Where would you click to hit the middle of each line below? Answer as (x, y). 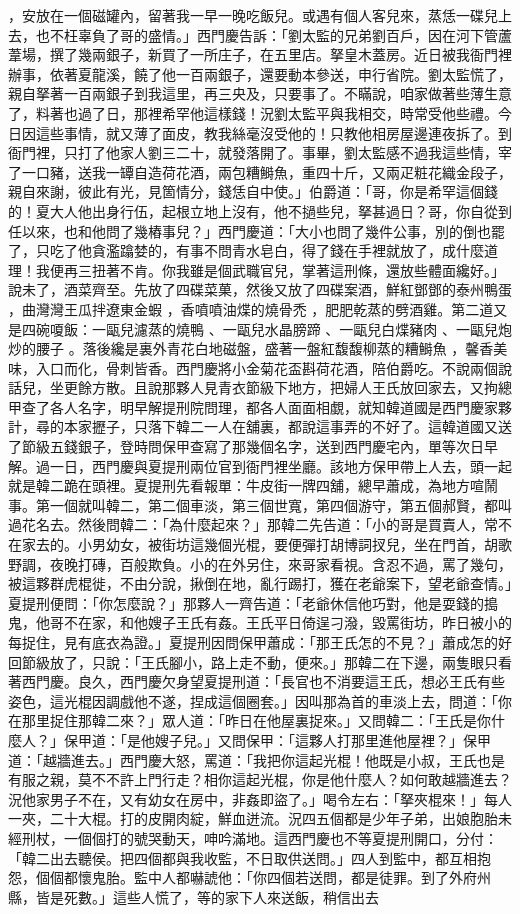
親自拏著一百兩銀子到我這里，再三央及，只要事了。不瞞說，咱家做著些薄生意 (260, 93)
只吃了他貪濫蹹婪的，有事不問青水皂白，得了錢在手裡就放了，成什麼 (259, 250)
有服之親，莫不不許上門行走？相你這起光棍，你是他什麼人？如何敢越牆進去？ (260, 779)
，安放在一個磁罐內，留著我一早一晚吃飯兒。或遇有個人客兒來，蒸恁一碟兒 (253, 15)
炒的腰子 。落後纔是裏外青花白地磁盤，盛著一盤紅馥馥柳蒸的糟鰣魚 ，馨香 (251, 348)
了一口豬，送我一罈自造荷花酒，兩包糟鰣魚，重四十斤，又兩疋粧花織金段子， (260, 171)
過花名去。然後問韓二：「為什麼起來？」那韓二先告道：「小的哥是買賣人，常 (253, 524)
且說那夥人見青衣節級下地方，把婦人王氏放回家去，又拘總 (322, 387)
